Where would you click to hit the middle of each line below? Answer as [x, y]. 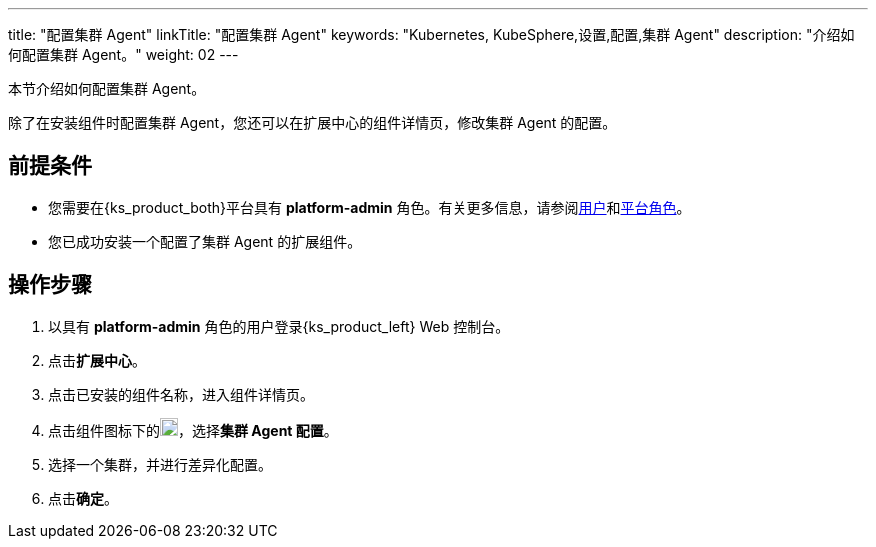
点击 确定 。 [83, 498]
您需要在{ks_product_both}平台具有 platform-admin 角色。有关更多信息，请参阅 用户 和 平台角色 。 [369, 207]
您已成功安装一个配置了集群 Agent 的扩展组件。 [205, 241]
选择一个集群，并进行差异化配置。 [160, 464]
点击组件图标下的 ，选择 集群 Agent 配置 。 [193, 430]
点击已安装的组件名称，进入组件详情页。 [181, 394]
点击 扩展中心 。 [97, 360]
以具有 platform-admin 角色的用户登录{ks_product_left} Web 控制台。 [279, 326]
